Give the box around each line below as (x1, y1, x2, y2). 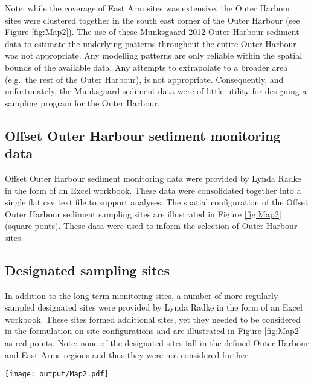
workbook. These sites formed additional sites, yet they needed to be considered (5, 312, 301, 325)
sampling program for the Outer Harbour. (5, 96, 160, 109)
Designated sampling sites (5, 260, 170, 279)
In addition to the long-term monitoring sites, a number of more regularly (5, 289, 278, 301)
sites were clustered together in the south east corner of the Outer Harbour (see (5, 13, 300, 26)
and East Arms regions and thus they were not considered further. (5, 348, 251, 361)
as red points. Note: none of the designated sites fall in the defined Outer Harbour (5, 336, 309, 349)
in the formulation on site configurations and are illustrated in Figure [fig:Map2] (5, 324, 301, 337)
